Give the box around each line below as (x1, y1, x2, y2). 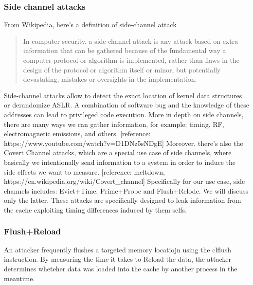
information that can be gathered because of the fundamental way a (23, 45, 226, 55)
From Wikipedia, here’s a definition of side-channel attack (4, 19, 177, 30)
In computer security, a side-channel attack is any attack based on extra (23, 36, 238, 46)
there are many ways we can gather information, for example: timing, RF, (4, 119, 224, 129)
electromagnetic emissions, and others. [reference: (4, 128, 151, 139)
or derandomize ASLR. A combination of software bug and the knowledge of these (4, 100, 249, 110)
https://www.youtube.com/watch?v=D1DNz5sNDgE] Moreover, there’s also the (4, 138, 243, 148)
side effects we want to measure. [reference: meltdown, (4, 166, 165, 177)
